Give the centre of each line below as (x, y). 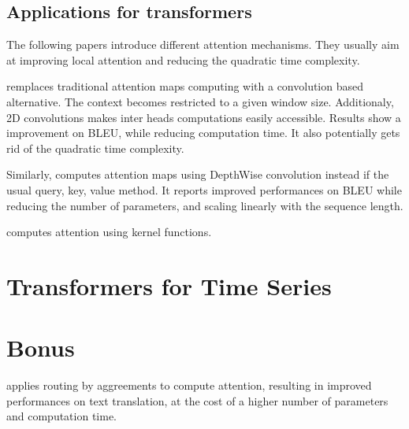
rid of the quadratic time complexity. (95, 148)
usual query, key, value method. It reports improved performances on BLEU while (204, 189)
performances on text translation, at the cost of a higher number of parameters (197, 400)
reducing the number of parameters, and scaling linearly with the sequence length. (205, 205)
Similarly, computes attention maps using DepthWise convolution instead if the (198, 174)
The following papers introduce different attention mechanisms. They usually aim (203, 44)
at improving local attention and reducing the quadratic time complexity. (183, 59)
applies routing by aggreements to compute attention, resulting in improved (189, 385)
